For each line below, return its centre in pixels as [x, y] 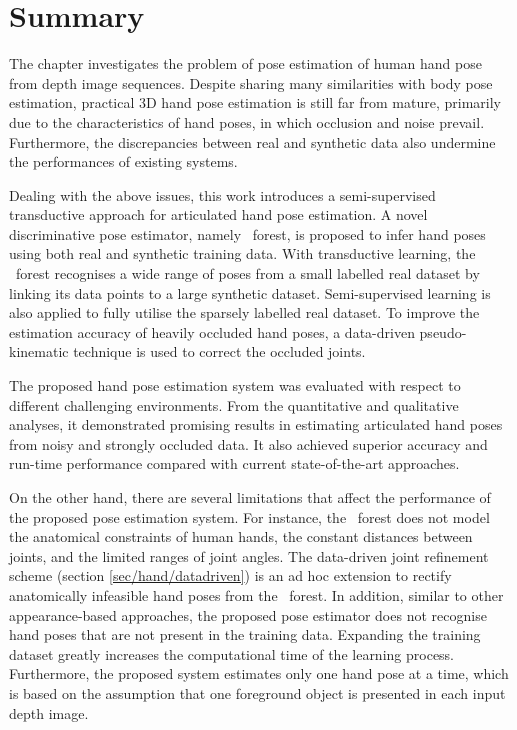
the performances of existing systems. [123, 161]
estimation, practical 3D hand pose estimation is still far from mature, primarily [255, 102]
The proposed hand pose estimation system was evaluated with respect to [235, 385]
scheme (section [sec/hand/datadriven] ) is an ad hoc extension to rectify [230, 575]
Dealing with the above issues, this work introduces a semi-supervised [222, 194]
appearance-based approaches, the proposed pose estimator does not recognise [248, 614]
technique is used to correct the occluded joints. [219, 351]
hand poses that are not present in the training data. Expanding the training [245, 634]
